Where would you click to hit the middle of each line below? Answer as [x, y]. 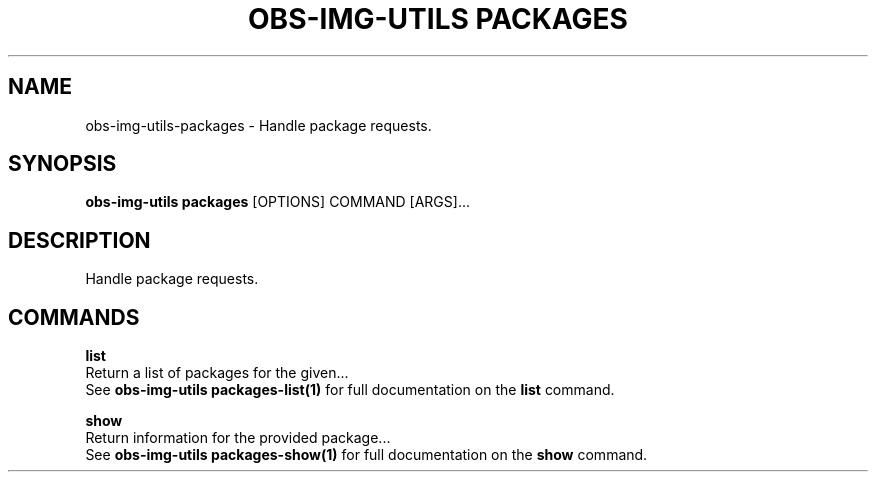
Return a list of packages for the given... [217, 373]
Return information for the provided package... [238, 438]
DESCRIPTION [79, 240]
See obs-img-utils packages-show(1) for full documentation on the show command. [366, 455]
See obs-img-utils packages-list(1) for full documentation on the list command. [350, 390]
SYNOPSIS [62, 164]
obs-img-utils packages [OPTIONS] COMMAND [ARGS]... [278, 202]
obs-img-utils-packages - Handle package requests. [258, 125]
